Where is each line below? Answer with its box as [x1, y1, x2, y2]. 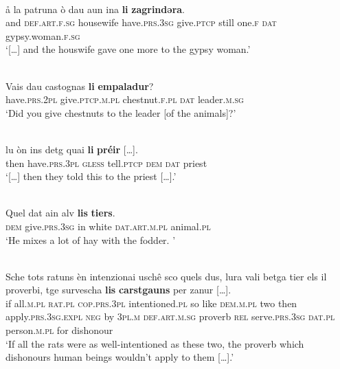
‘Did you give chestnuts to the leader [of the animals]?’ [5, 105, 236, 120]
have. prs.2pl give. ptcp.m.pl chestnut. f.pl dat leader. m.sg [5, 92, 244, 107]
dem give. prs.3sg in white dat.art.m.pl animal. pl [5, 219, 211, 233]
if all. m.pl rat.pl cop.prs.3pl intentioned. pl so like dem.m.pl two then [5, 295, 297, 310]
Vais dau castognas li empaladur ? [5, 78, 154, 93]
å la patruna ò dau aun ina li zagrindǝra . [5, 1, 185, 16]
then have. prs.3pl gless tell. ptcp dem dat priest [5, 155, 207, 170]
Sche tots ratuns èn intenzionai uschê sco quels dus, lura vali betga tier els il [5, 269, 327, 283]
